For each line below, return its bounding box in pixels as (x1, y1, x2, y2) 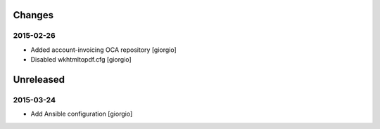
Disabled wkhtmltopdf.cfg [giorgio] (30, 55, 132, 64)
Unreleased (13, 74, 65, 86)
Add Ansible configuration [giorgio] (30, 109, 133, 118)
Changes (13, 9, 54, 21)
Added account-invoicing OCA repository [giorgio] (30, 46, 177, 54)
